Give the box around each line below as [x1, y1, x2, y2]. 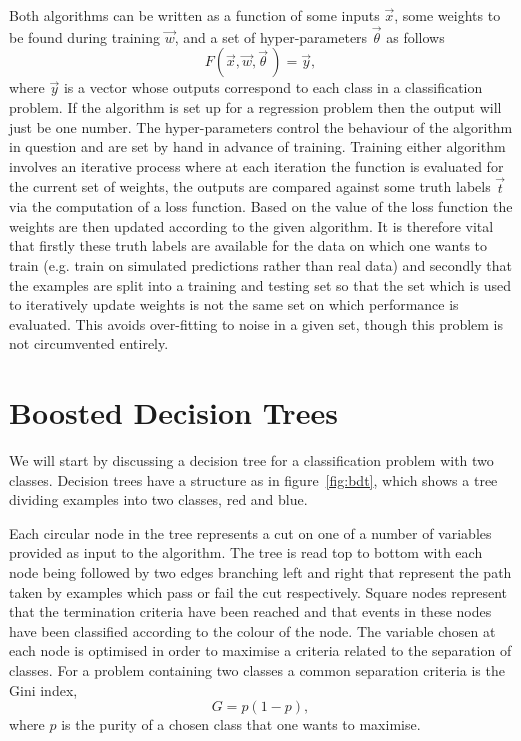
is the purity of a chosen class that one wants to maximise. [61, 714, 421, 735]
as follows [386, 26, 445, 47]
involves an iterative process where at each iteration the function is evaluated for [9, 155, 504, 176]
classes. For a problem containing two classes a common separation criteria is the [9, 660, 505, 680]
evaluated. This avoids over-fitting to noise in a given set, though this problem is [9, 313, 504, 334]
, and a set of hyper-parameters [174, 26, 368, 47]
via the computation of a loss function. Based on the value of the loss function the [9, 196, 513, 217]
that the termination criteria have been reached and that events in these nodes [9, 601, 492, 622]
